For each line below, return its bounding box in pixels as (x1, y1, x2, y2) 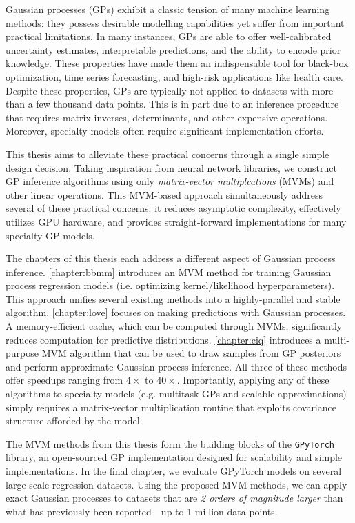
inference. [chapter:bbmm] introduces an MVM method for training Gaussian (6, 264, 332, 279)
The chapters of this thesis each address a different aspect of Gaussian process (6, 251, 336, 266)
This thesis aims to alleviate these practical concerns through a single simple (6, 146, 329, 161)
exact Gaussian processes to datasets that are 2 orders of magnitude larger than (6, 491, 343, 505)
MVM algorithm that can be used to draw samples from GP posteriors (41, 346, 341, 360)
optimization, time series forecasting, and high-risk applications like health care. (6, 69, 343, 83)
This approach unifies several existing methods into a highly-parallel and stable (6, 291, 341, 306)
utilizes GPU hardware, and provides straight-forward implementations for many (6, 214, 347, 228)
